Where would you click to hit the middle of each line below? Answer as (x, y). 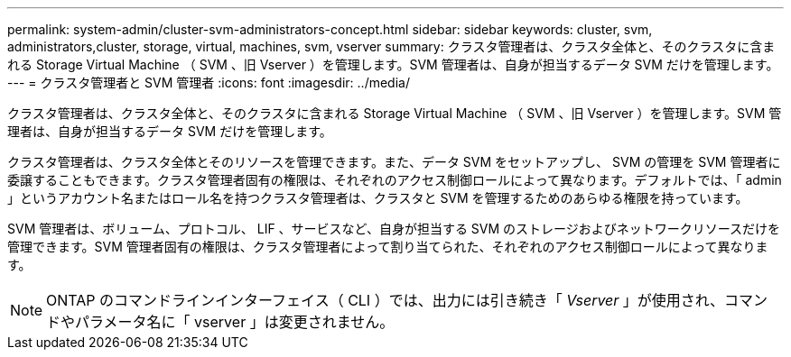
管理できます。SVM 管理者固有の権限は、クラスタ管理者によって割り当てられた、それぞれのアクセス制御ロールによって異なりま (388, 247)
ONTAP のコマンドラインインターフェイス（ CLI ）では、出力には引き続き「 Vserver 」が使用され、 (386, 300)
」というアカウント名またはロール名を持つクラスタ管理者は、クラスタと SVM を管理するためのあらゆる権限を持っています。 (378, 198)
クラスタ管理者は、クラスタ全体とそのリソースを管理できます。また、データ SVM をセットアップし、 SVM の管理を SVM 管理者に (394, 162)
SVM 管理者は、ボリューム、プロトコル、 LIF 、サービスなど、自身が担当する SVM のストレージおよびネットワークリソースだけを (394, 229)
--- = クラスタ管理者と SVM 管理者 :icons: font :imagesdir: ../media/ (209, 82)
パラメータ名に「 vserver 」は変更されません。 (235, 322)
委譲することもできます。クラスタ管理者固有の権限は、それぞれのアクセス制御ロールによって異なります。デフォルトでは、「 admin (395, 180)
